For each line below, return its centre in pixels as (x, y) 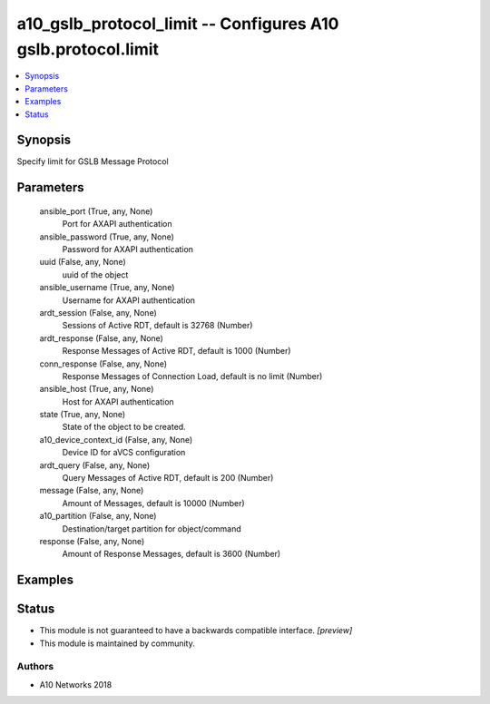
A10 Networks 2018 (76, 684)
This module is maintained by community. (117, 643)
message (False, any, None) (92, 491)
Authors (35, 667)
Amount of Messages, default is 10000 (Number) (153, 503)
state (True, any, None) (83, 415)
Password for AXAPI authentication (128, 249)
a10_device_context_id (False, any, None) (116, 439)
